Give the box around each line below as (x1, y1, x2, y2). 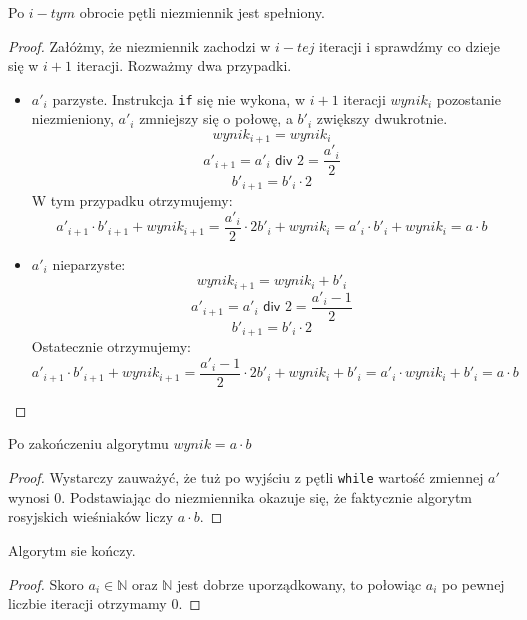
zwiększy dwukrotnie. (316, 108, 448, 129)
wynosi (8, 486, 50, 507)
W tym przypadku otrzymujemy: (31, 190, 233, 210)
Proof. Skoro (8, 573, 84, 594)
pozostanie (436, 88, 501, 109)
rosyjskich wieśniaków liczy (8, 506, 174, 527)
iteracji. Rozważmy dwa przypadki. (76, 55, 292, 76)
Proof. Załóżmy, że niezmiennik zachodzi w (8, 35, 271, 56)
